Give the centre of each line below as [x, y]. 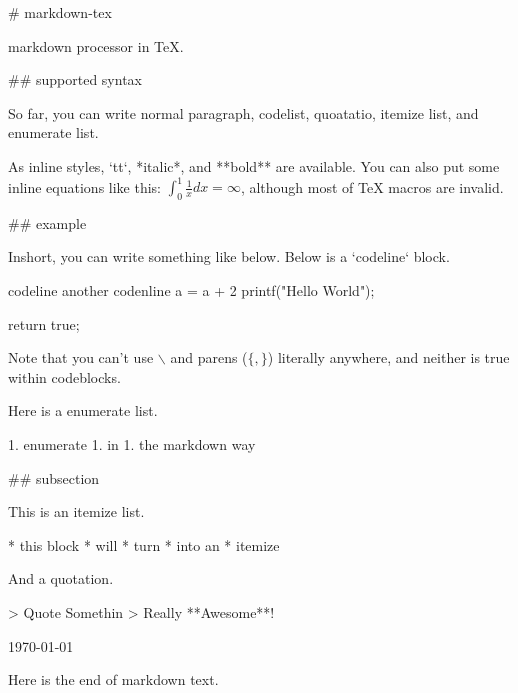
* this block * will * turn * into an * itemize [144, 544]
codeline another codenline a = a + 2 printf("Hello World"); [191, 290]
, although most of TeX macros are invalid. [372, 186]
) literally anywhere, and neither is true [388, 357]
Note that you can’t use [81, 357]
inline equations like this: [85, 186]
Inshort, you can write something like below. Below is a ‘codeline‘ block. [229, 256]
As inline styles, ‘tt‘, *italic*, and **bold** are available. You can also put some [254, 165]
